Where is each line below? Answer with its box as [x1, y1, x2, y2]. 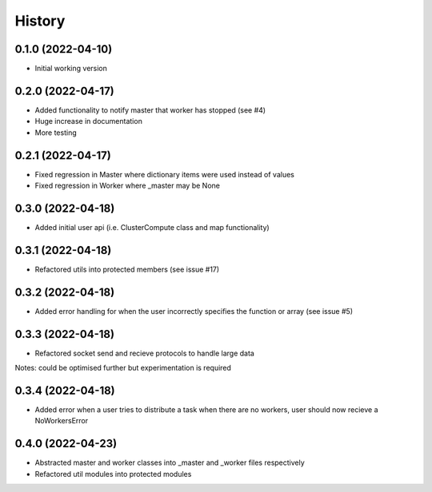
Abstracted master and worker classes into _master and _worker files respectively [34, 458, 306, 467]
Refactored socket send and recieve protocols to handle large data [34, 348, 255, 358]
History [14, 12, 66, 30]
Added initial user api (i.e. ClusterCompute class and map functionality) [34, 222, 270, 232]
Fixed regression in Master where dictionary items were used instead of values [34, 169, 295, 179]
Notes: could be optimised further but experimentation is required [14, 363, 232, 373]
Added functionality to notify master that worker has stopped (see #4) [34, 105, 266, 115]
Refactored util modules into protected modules [34, 469, 192, 478]
